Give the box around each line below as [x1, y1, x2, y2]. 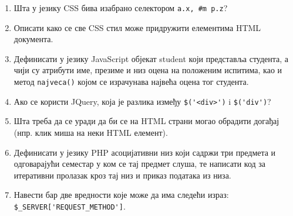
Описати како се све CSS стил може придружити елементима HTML [14, 21, 261, 33]
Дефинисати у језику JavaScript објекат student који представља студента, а [14, 52, 289, 64]
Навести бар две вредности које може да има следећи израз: [14, 188, 229, 201]
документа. [14, 33, 53, 45]
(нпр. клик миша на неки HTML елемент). [14, 126, 168, 138]
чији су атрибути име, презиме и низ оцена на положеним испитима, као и [14, 64, 282, 76]
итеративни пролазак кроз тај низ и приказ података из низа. [14, 169, 231, 181]
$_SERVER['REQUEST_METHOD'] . [14, 200, 126, 212]
